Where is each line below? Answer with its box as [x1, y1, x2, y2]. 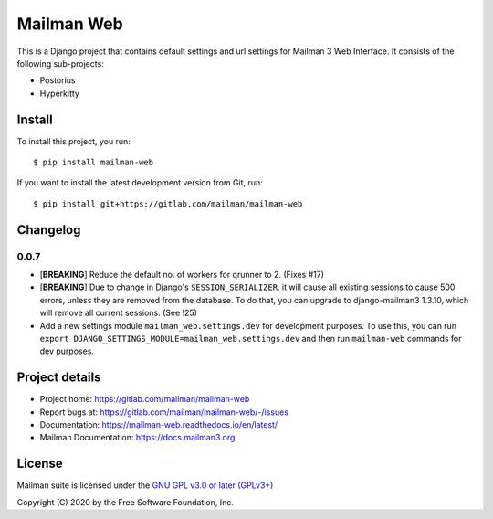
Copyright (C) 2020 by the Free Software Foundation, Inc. [16, 496, 235, 507]
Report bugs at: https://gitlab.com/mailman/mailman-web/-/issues [39, 407, 289, 418]
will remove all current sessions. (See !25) [39, 307, 198, 319]
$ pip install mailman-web [33, 157, 154, 168]
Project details [16, 370, 101, 386]
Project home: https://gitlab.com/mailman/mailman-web [39, 394, 250, 405]
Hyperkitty [39, 88, 79, 99]
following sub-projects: [16, 58, 104, 69]
